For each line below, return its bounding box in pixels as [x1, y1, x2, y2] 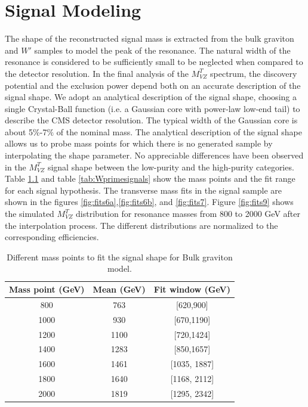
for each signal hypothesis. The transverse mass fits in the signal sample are [5, 184, 282, 196]
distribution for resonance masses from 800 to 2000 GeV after [76, 207, 300, 220]
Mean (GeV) [93, 283, 146, 295]
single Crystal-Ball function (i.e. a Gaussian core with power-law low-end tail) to [5, 102, 300, 114]
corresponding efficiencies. [5, 231, 99, 243]
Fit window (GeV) [153, 283, 230, 295]
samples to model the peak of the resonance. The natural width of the [34, 44, 291, 56]
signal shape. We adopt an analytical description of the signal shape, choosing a [5, 91, 297, 103]
